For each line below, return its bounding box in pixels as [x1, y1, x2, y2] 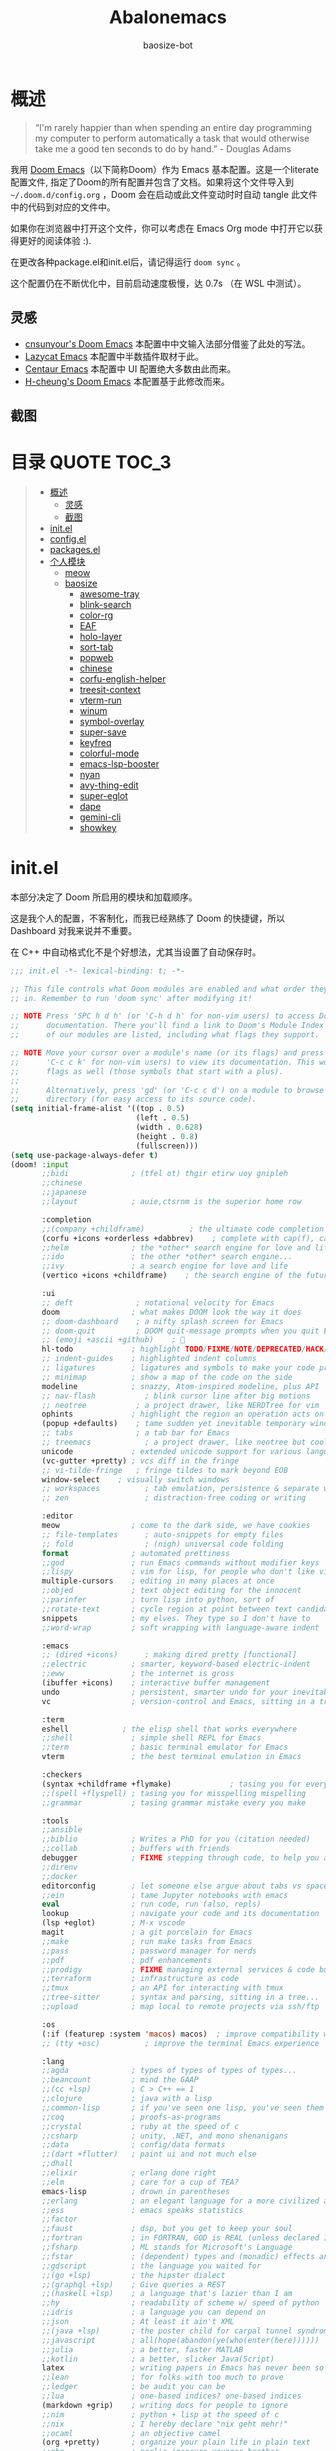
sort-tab [79, 641, 114, 653]
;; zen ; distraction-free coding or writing [41, 1493, 307, 1503]
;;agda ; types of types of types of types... [41, 2066, 298, 2076]
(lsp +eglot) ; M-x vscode [41, 1918, 186, 1928]
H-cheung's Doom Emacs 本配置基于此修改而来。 [24, 375, 230, 387]
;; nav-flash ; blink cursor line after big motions [41, 1391, 311, 1401]
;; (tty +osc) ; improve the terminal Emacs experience [41, 2038, 320, 2048]
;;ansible [41, 1825, 83, 1835]
